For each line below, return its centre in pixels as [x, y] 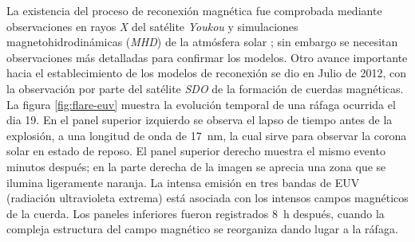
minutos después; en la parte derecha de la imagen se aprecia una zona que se [196, 166]
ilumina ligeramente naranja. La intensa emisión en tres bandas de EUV [183, 182]
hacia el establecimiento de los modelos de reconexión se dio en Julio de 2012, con [206, 73]
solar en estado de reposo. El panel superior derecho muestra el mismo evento [196, 151]
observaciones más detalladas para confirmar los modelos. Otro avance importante [207, 57]
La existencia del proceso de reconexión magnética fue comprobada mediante [194, 10]
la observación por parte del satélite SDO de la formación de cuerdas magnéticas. [205, 88]
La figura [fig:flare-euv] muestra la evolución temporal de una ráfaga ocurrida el [201, 104]
